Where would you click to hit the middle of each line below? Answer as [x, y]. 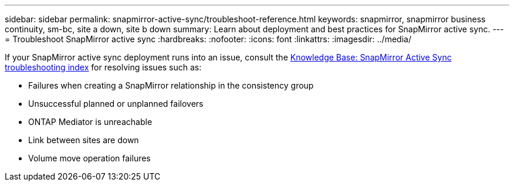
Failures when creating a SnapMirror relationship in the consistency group [171, 85]
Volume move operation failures [89, 158]
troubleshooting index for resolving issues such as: [103, 67]
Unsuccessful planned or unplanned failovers [116, 104]
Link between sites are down [84, 140]
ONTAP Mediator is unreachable [90, 122]
